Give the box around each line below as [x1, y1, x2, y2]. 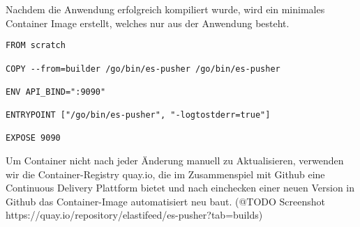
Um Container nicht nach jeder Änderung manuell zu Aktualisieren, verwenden [6, 153, 344, 168]
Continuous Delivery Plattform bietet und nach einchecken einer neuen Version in [6, 180, 355, 195]
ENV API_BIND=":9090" [6, 86, 106, 97]
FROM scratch [6, 40, 66, 51]
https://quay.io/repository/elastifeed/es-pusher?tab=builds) [6, 208, 263, 222]
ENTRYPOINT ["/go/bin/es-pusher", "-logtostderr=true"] [6, 110, 271, 120]
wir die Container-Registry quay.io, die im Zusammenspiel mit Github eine [6, 166, 325, 181]
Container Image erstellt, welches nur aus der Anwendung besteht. [6, 15, 290, 30]
